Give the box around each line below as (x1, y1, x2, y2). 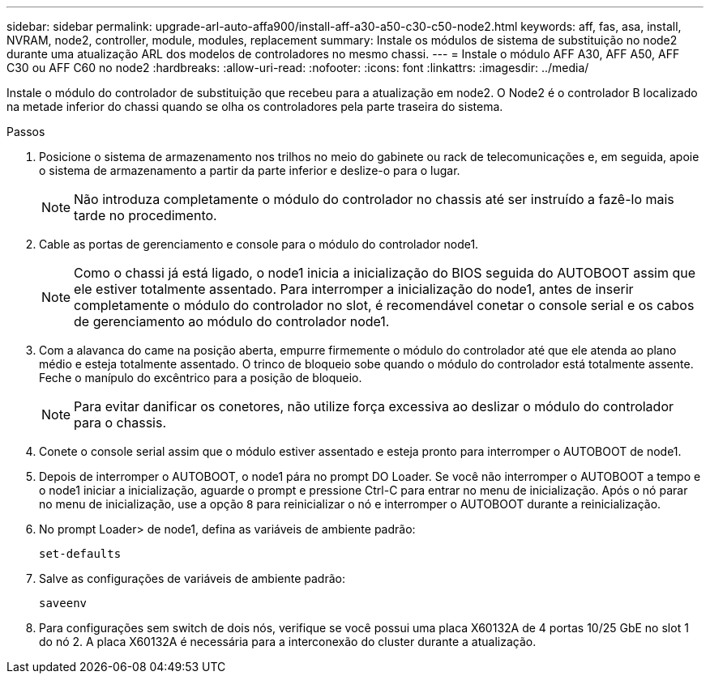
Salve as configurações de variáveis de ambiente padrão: (39, 572, 345, 585)
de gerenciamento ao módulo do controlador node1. (74, 313, 390, 329)
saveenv (39, 597, 88, 610)
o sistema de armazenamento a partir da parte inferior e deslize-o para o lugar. (39, 164, 460, 177)
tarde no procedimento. (74, 207, 217, 223)
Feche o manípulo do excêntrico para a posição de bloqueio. (39, 371, 362, 385)
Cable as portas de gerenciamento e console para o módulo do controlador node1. (39, 237, 479, 251)
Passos (6, 125, 45, 138)
